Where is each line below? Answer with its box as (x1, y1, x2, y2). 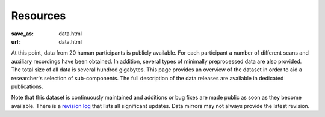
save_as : (11, 30, 34, 37)
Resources (11, 9, 66, 22)
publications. (11, 83, 43, 90)
